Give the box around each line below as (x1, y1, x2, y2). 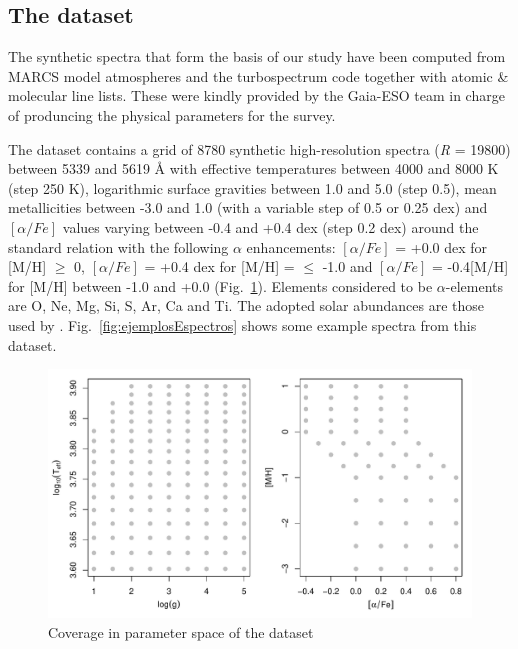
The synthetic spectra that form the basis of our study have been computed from (8, 46, 506, 67)
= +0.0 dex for (395, 236, 488, 257)
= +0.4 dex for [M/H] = (144, 256, 295, 277)
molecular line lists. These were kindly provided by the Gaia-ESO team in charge (8, 85, 505, 106)
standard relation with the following (8, 236, 229, 257)
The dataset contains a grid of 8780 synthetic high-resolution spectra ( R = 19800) (8, 138, 511, 159)
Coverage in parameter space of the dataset (48, 621, 314, 642)
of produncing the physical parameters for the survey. (8, 104, 336, 125)
